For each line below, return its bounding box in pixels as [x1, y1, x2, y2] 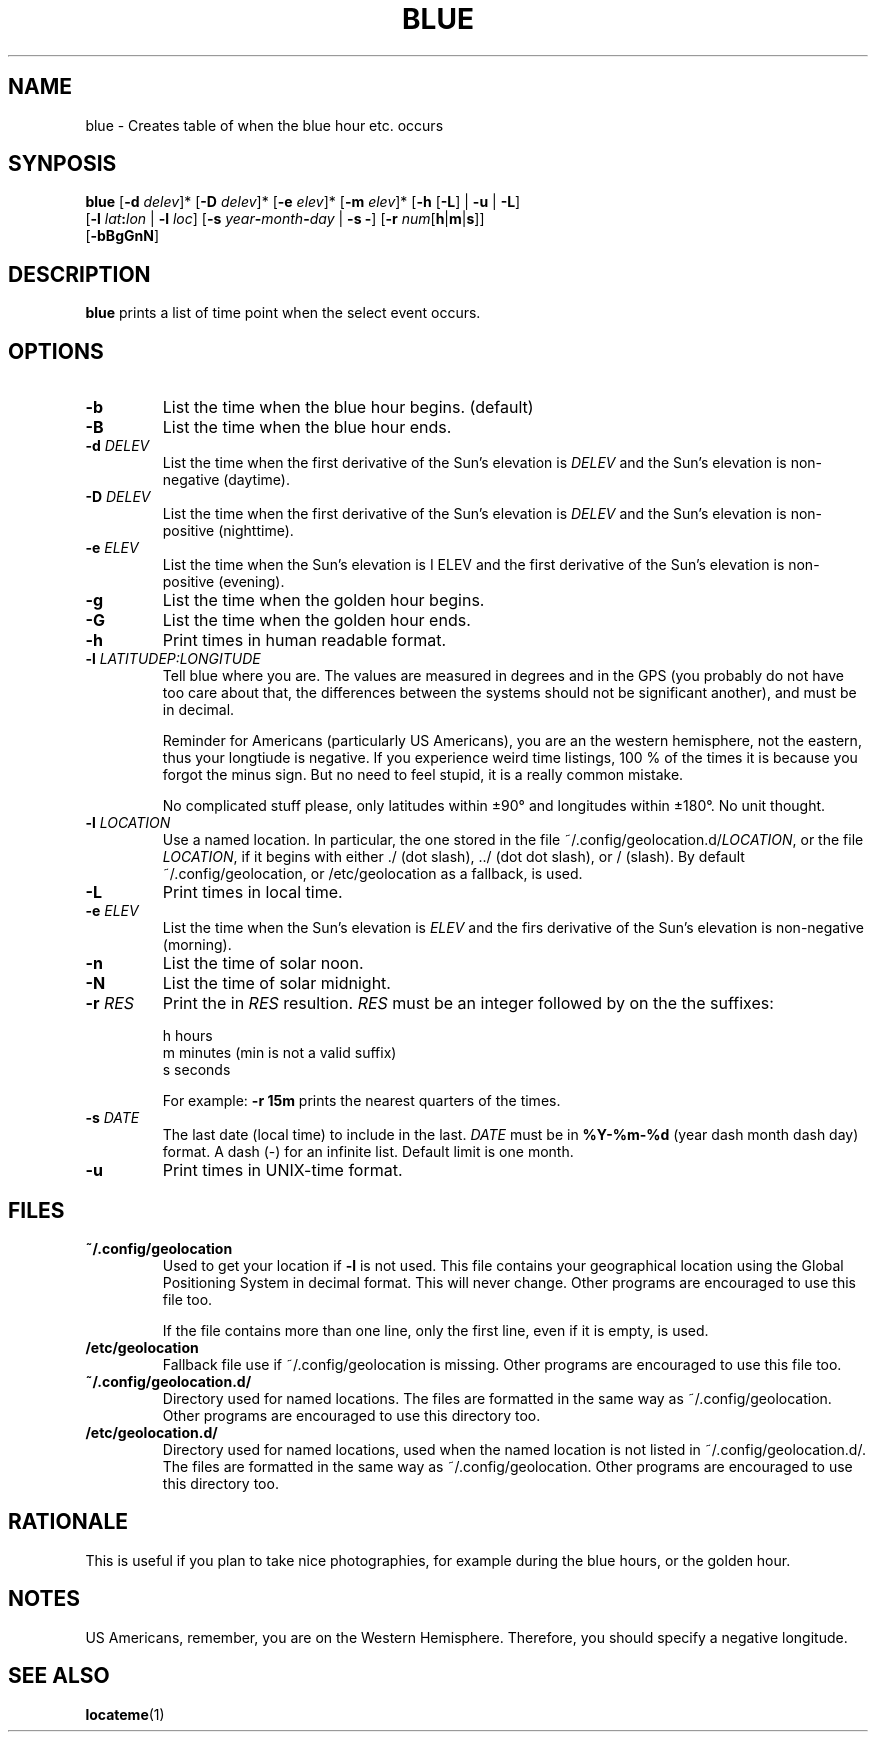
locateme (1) [85, 1705, 165, 1723]
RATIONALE [8, 1509, 129, 1535]
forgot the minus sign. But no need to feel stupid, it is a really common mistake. [162, 766, 684, 784]
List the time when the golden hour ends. [162, 610, 471, 631]
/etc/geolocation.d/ [85, 1423, 218, 1441]
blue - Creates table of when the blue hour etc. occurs [85, 116, 444, 134]
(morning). [162, 936, 232, 954]
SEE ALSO [8, 1663, 110, 1689]
